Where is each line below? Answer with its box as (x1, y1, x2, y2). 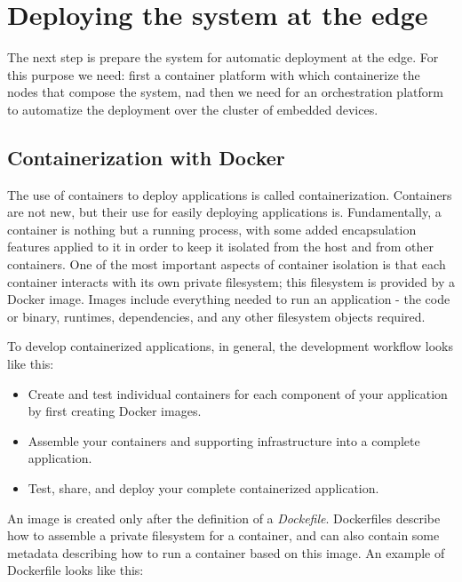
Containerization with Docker (7, 143, 285, 171)
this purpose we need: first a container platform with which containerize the (7, 65, 420, 84)
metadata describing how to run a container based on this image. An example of (7, 543, 445, 562)
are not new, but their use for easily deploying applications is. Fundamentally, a (7, 203, 442, 221)
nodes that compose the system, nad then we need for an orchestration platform (7, 83, 443, 101)
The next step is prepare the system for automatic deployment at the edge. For (7, 48, 439, 67)
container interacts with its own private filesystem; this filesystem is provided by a (7, 272, 455, 291)
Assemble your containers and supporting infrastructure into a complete (28, 431, 420, 450)
